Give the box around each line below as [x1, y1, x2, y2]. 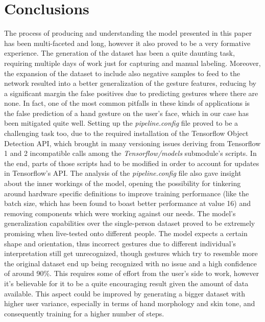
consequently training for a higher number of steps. [4, 308, 164, 318]
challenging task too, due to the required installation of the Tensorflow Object [4, 128, 249, 139]
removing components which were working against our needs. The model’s [4, 208, 236, 218]
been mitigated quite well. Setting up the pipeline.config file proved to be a [4, 118, 238, 128]
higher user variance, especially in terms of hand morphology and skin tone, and [4, 298, 255, 309]
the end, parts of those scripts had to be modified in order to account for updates [4, 157, 259, 168]
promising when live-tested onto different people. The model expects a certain [4, 228, 248, 238]
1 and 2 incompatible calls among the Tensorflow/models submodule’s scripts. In [4, 148, 257, 158]
